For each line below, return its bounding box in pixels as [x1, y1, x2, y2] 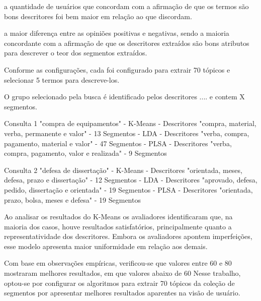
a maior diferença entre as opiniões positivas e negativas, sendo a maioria [4, 28, 229, 38]
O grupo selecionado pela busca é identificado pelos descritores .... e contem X [4, 91, 245, 102]
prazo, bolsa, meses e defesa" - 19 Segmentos [4, 194, 141, 205]
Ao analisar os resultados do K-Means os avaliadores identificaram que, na [4, 211, 233, 222]
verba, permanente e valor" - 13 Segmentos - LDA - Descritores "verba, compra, [4, 128, 249, 138]
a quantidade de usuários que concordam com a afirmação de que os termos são [4, 1, 249, 11]
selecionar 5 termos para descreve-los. [4, 74, 120, 85]
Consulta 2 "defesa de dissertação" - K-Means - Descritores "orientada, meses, [4, 164, 242, 175]
